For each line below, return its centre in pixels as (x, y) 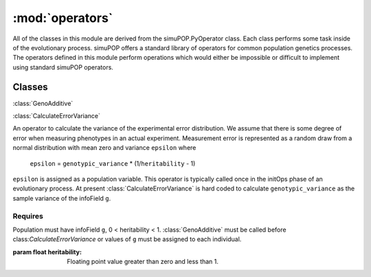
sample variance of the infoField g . (62, 198)
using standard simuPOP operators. (63, 67)
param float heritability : (47, 252)
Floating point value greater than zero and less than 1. (143, 262)
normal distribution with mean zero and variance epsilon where (104, 148)
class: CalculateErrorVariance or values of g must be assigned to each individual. (127, 239)
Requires (28, 216)
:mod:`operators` (63, 18)
